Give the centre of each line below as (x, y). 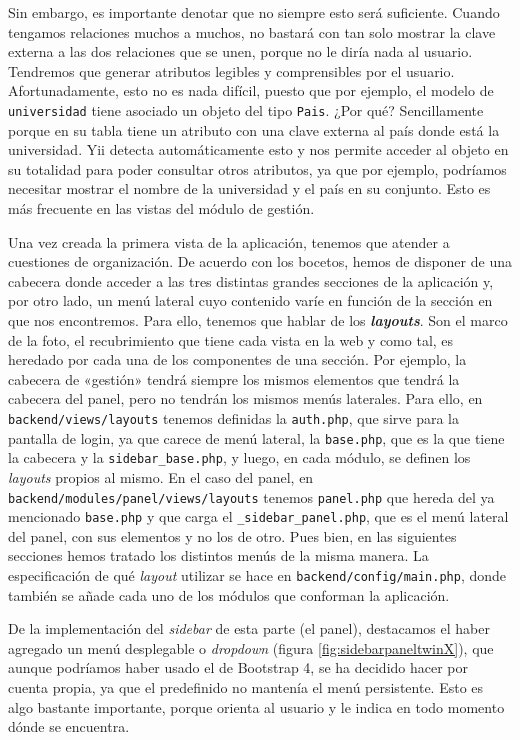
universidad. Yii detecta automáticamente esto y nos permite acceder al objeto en (258, 149)
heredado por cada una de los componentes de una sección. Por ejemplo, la (237, 359)
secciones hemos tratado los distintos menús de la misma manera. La (218, 555)
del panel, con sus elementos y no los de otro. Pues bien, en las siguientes (232, 535)
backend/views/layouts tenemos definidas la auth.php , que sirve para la (233, 417)
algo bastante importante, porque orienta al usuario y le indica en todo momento (256, 706)
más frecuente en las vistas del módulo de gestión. (161, 208)
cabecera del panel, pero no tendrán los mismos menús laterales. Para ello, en (245, 398)
